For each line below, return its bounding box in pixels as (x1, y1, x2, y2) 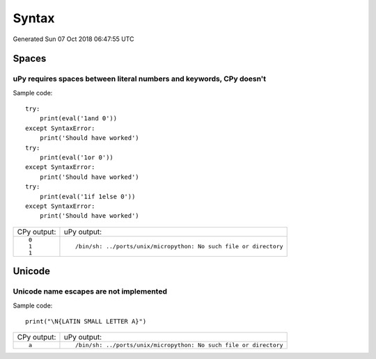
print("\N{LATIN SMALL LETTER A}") (25, 317, 147, 325)
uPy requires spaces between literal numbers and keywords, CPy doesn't (13, 74, 267, 83)
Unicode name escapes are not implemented (13, 287, 167, 296)
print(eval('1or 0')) (39, 154, 114, 161)
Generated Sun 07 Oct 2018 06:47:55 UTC (13, 35, 134, 43)
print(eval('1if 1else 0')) (39, 192, 136, 200)
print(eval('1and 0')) (39, 115, 118, 122)
